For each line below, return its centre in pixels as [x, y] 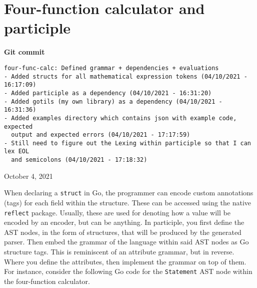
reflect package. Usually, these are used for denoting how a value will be [117, 212]
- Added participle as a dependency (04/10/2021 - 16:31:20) [108, 93]
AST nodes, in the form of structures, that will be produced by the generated [123, 232]
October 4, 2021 [28, 176]
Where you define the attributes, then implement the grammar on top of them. [125, 261]
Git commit [24, 52]
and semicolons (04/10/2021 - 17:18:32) [79, 160]
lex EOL [17, 152]
